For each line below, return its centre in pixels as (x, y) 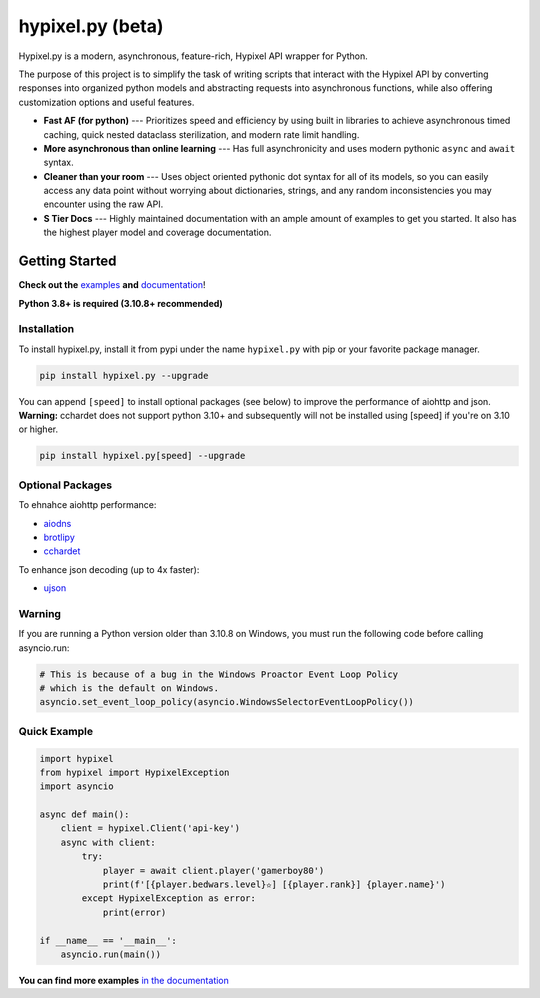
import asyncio (76, 786)
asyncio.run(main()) (111, 954)
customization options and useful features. (106, 102)
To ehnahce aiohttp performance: (87, 505)
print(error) (134, 912)
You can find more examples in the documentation (124, 980)
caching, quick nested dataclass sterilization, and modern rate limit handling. (201, 134)
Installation (46, 329)
